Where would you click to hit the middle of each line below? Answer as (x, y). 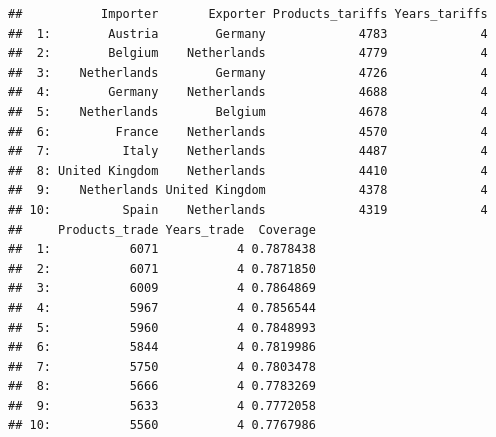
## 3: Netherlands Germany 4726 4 (248, 72)
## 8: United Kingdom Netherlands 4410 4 (248, 170)
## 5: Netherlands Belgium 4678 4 (248, 111)
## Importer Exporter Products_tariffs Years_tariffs (248, 14)
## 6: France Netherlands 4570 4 (248, 131)
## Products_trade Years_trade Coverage (162, 229)
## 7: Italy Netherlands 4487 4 (248, 151)
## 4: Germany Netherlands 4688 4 (248, 92)
